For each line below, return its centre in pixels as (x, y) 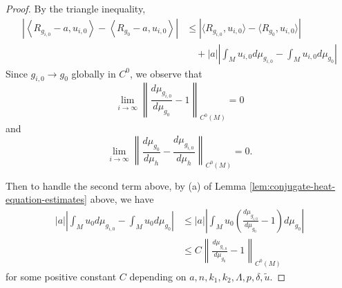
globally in (94, 73)
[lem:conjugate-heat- (293, 185)
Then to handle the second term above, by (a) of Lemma (126, 185)
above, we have (122, 199)
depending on (158, 276)
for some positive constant (61, 276)
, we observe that (166, 73)
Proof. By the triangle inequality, (76, 8)
